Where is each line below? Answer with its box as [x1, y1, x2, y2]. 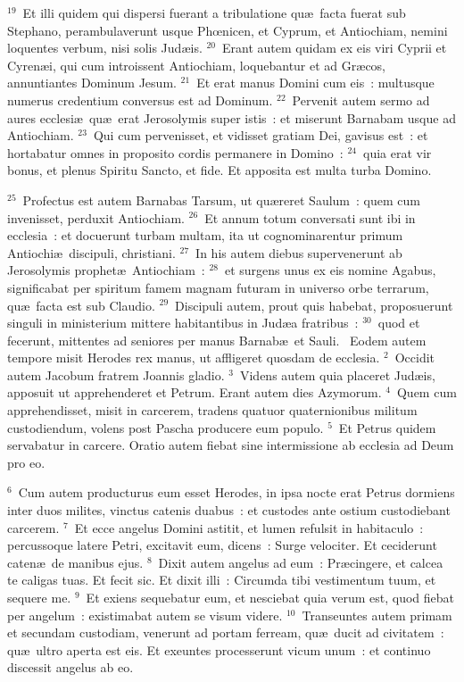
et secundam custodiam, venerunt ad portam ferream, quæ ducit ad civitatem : [7, 623, 444, 642]
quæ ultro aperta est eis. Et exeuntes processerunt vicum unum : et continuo [7, 640, 431, 659]
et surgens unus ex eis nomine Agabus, [224, 261, 436, 279]
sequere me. [7, 588, 71, 606]
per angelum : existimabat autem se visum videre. [7, 605, 283, 624]
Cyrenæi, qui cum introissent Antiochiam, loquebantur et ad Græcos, [7, 55, 386, 74]
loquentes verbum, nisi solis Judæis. [7, 38, 203, 57]
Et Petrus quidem [338, 418, 436, 437]
